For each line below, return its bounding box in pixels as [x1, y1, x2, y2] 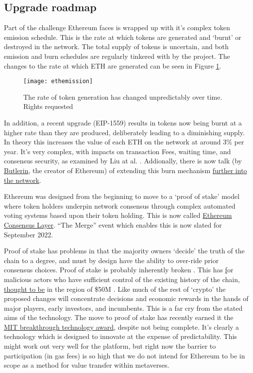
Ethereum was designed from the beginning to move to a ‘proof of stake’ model [4, 191, 240, 201]
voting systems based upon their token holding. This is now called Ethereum [4, 210, 232, 220]
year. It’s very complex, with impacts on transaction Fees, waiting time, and [4, 146, 231, 156]
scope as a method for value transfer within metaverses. [4, 360, 169, 370]
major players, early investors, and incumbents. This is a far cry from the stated [4, 302, 243, 313]
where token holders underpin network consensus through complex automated [4, 200, 236, 211]
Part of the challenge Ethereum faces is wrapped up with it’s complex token [4, 22, 230, 33]
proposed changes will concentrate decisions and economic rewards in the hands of [4, 293, 249, 303]
